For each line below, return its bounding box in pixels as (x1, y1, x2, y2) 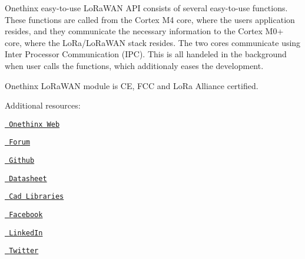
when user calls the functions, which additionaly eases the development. (5, 59, 264, 71)
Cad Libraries (9, 192, 64, 201)
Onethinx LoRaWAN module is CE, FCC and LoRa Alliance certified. (5, 79, 258, 91)
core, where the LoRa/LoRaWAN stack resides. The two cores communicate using (5, 36, 301, 48)
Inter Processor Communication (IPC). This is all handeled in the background (5, 48, 287, 60)
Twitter (9, 247, 39, 255)
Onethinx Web (9, 120, 60, 129)
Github (9, 156, 35, 165)
